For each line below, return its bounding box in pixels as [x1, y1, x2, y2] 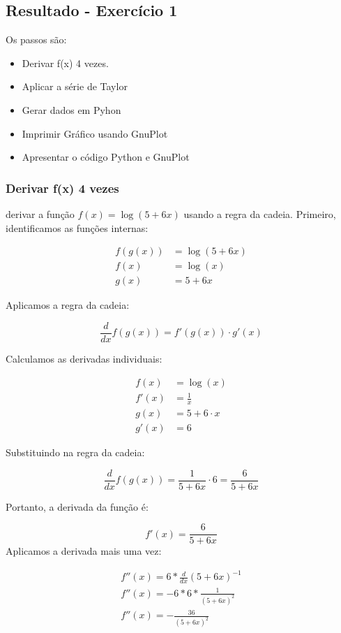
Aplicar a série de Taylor [22, 79, 128, 94]
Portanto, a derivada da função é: [6, 499, 149, 514]
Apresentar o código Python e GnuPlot [22, 150, 190, 164]
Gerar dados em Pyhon [22, 102, 121, 117]
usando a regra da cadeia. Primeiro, [183, 206, 336, 221]
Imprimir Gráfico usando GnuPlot [22, 126, 168, 140]
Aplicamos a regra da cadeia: [6, 298, 130, 312]
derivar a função [6, 206, 75, 221]
